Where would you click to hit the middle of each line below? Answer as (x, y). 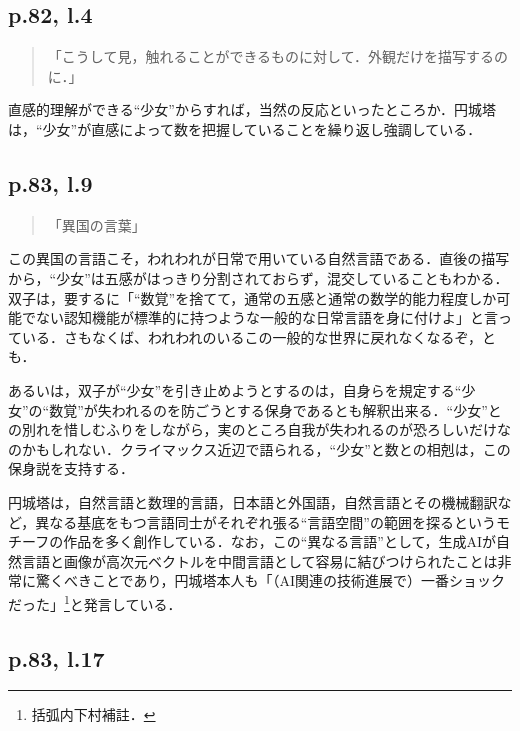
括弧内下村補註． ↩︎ (93, 714)
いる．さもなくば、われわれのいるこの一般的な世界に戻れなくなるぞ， (251, 336)
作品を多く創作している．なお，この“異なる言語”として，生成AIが (280, 541)
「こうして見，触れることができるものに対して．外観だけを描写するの (277, 56)
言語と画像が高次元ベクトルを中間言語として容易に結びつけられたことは (259, 560)
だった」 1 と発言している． (95, 602)
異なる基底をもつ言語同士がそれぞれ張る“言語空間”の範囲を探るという (265, 521)
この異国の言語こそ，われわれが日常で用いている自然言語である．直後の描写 (259, 258)
